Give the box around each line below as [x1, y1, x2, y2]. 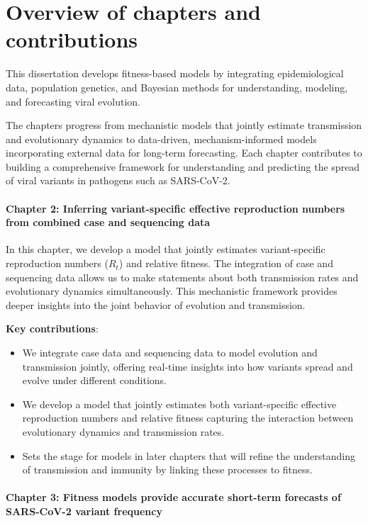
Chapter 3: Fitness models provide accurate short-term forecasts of [6, 490, 341, 505]
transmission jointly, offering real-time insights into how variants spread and [22, 359, 353, 373]
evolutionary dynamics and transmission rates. [22, 424, 225, 439]
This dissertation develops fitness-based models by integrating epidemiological [6, 66, 344, 81]
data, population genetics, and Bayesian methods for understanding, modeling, [6, 79, 348, 94]
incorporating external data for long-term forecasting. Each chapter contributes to [6, 145, 362, 160]
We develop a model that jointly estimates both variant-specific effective [22, 396, 337, 411]
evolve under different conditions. [22, 373, 167, 388]
